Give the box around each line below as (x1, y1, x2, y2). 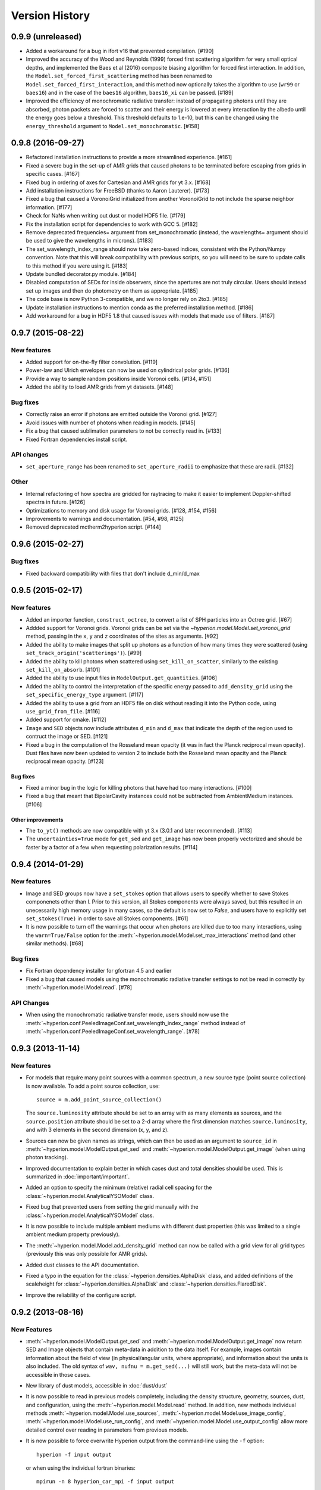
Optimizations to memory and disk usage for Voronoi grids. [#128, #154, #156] (26, 507, 217, 514)
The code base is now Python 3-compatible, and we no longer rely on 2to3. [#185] (26, 296, 228, 303)
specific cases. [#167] (26, 170, 80, 178)
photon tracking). (26, 1154, 68, 1161)
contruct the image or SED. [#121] (26, 733, 108, 740)
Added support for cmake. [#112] (26, 716, 106, 724)
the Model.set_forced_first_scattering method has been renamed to (26, 72, 212, 80)
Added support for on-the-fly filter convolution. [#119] (26, 358, 158, 366)
